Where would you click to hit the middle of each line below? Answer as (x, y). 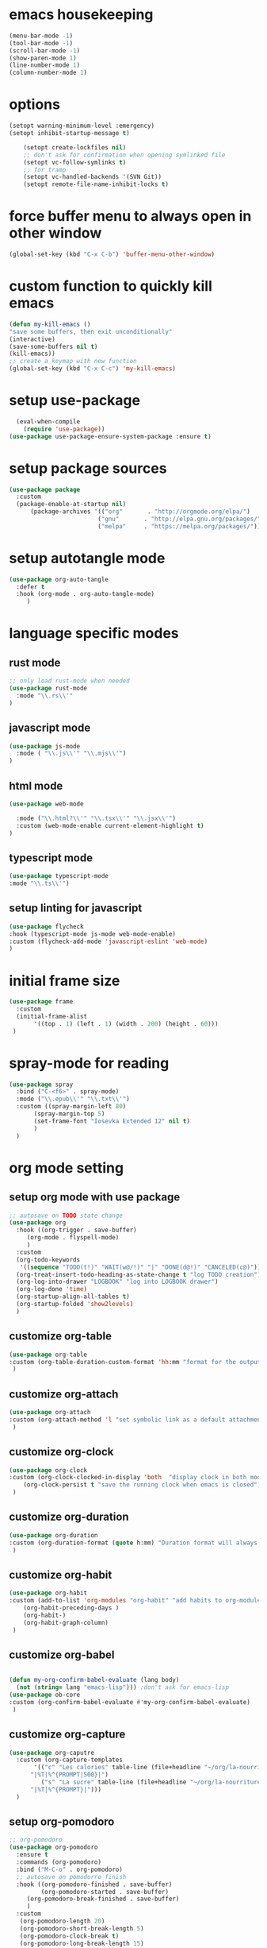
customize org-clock (61, 1452)
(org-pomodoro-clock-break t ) (69, 1936)
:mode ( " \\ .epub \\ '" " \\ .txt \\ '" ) (73, 1099)
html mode (36, 785)
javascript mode (50, 728)
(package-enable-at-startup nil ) (71, 504)
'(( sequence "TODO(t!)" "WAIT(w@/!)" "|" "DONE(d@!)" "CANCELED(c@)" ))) (142, 1267)
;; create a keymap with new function (73, 361)
